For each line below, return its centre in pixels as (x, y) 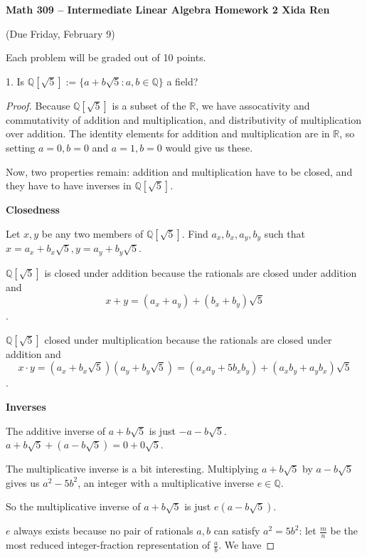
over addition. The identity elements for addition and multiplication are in (168, 133)
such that (284, 233)
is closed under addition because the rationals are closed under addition (201, 272)
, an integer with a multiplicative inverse (166, 482)
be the (344, 531)
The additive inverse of (56, 430)
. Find (195, 233)
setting (21, 147)
